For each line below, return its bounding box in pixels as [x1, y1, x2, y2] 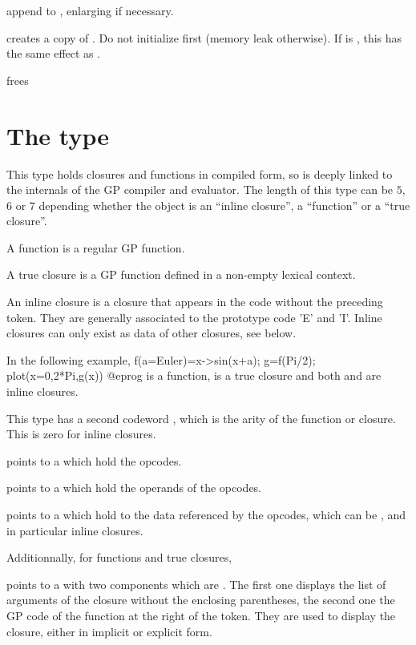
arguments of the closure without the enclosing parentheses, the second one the [6, 591, 395, 608]
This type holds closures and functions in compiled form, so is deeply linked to [6, 165, 393, 182]
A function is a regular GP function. [6, 239, 185, 256]
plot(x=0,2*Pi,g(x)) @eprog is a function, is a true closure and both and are [6, 367, 382, 384]
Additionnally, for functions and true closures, [6, 549, 232, 566]
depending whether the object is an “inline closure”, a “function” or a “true [38, 196, 410, 213]
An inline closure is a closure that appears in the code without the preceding [6, 293, 383, 310]
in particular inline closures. [6, 522, 143, 538]
